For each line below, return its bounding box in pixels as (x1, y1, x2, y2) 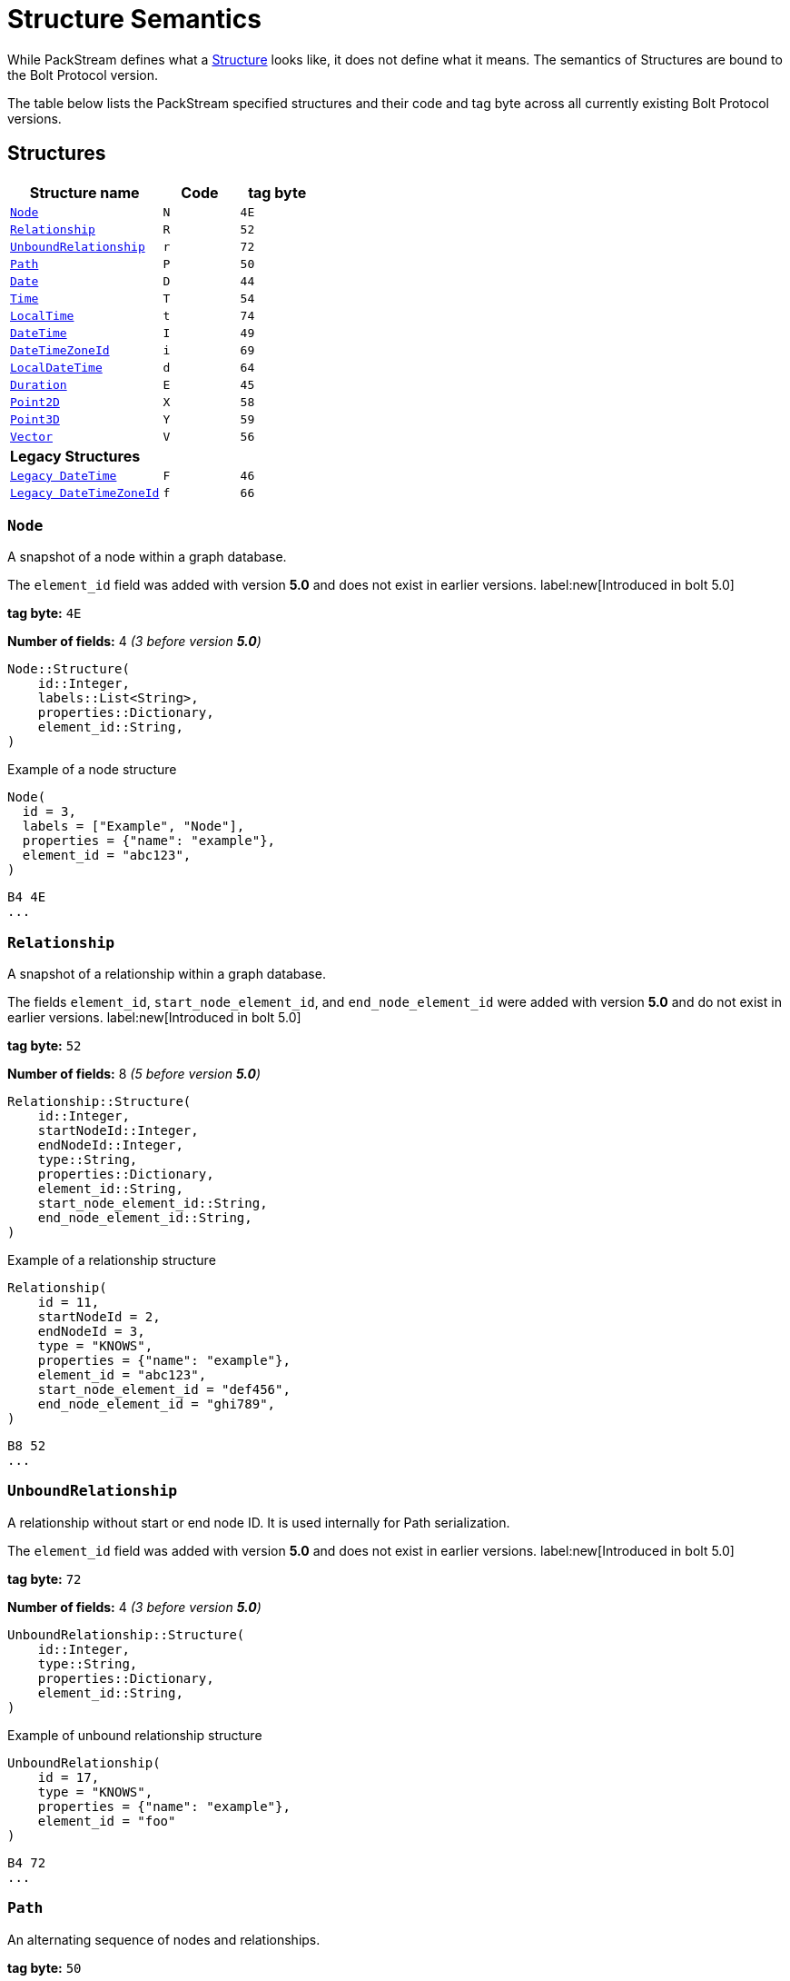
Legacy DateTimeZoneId (10, 485, 160, 500)
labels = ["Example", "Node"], (22, 819, 245, 834)
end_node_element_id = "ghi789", (37, 1397, 276, 1412)
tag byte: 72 (7, 1570, 82, 1587)
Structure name (29, 183, 140, 202)
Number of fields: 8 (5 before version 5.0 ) (7, 1066, 262, 1082)
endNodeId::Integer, (37, 1138, 183, 1153)
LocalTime (10, 308, 74, 323)
